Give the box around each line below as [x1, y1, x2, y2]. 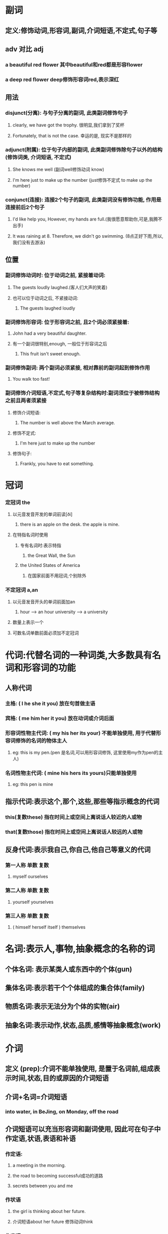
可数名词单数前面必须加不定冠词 [12, 630, 79, 636]
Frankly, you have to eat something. [20, 460, 94, 466]
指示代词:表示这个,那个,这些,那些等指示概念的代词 [5, 797, 160, 806]
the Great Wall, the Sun [27, 552, 75, 559]
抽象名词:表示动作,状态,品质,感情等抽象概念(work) [5, 1021, 161, 1030]
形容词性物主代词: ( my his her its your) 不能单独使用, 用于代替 [5, 730, 156, 737]
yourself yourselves [12, 899, 54, 905]
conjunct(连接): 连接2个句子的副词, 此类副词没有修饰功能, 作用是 [5, 196, 162, 203]
